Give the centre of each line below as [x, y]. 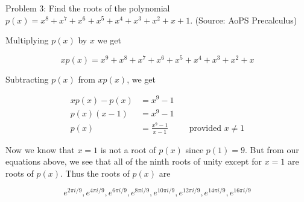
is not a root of [128, 149]
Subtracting [27, 79]
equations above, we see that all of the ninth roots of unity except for [134, 161]
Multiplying [27, 40]
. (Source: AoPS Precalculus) [244, 20]
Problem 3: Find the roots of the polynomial [88, 8]
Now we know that [40, 149]
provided [205, 128]
